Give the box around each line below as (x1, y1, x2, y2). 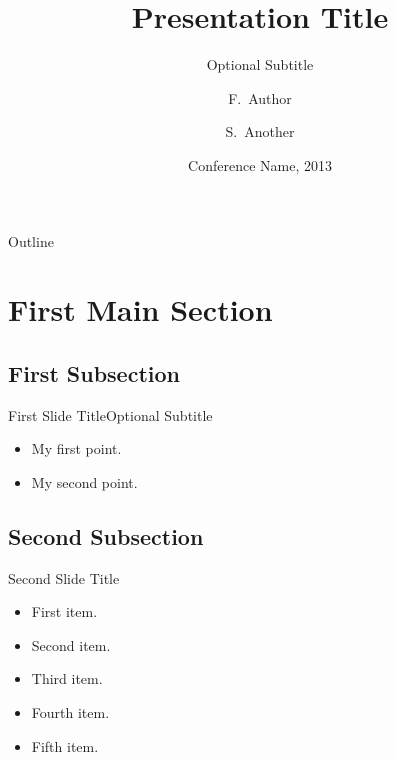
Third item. (31, 668, 103, 689)
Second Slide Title (8, 567, 120, 588)
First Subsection (8, 357, 180, 388)
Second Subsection (8, 520, 204, 551)
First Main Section (8, 289, 273, 330)
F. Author (228, 87, 292, 108)
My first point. (31, 438, 122, 459)
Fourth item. (31, 702, 110, 723)
